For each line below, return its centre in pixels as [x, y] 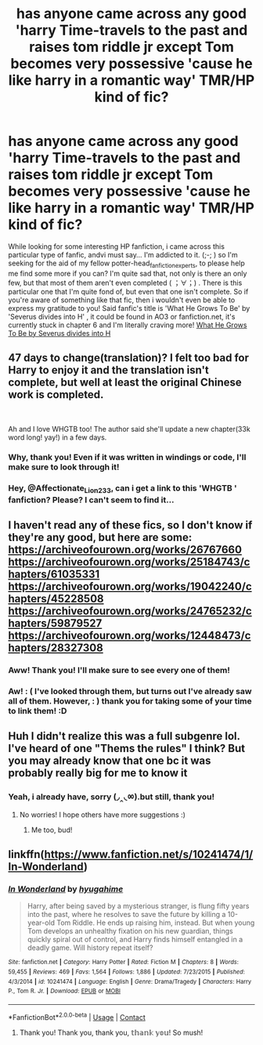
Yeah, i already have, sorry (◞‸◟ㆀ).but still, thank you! [112, 797]
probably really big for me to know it [98, 773]
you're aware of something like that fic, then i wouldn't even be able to [122, 300]
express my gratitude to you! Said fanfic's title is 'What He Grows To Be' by [129, 308]
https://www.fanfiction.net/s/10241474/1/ [149, 854]
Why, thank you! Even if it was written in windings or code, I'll [127, 458]
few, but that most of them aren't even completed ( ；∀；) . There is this [125, 283]
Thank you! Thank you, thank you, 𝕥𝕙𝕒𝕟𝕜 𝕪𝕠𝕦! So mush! [111, 1032]
